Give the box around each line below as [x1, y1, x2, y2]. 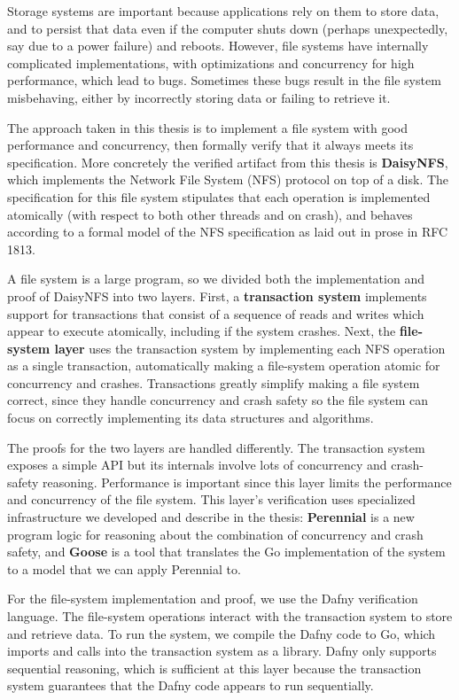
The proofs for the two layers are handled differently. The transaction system [7, 438, 425, 456]
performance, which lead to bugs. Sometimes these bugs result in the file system [7, 71, 441, 89]
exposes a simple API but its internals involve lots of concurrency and [7, 455, 387, 474]
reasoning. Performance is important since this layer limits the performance [43, 472, 452, 491]
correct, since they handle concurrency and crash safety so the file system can [7, 391, 429, 409]
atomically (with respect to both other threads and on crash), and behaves [7, 205, 413, 223]
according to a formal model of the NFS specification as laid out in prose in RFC [7, 222, 448, 241]
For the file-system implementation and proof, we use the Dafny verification [7, 589, 418, 608]
